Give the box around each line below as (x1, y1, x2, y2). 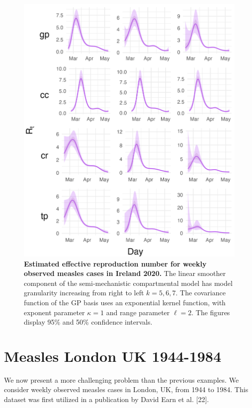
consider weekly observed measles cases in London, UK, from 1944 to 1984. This (4, 384, 249, 395)
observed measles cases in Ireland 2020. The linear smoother (24, 268, 226, 278)
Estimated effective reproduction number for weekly (24, 258, 207, 269)
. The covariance (175, 287, 226, 298)
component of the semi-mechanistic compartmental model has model (24, 277, 233, 288)
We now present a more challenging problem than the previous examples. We (4, 374, 239, 385)
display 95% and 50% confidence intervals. (24, 317, 153, 327)
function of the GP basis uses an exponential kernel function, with (24, 297, 226, 307)
